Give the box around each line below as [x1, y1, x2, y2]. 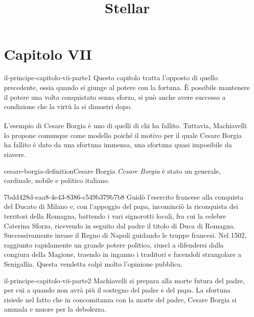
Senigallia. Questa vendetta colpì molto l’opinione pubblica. [4, 259, 183, 269]
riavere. [4, 149, 26, 159]
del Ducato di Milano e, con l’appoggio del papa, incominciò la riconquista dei [4, 201, 238, 211]
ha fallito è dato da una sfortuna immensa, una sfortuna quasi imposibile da [4, 139, 232, 150]
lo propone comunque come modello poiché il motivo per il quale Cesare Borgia [4, 130, 242, 140]
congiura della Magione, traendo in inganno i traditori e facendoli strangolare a [4, 249, 241, 259]
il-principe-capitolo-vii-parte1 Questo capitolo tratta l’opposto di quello [4, 72, 218, 83]
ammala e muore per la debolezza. [4, 304, 106, 314]
